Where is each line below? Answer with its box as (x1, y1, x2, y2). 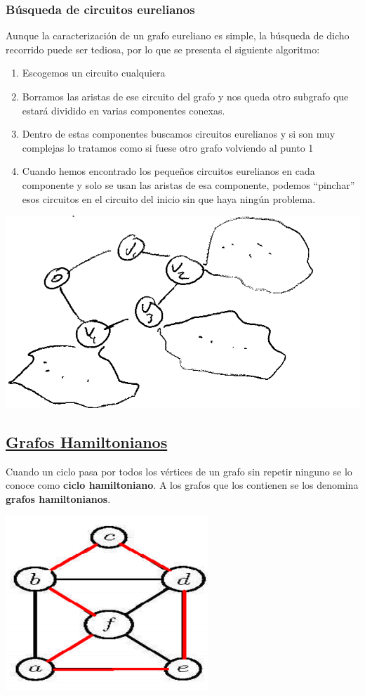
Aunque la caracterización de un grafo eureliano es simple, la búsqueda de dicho (6, 28, 350, 43)
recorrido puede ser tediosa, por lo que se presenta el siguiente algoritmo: (6, 41, 320, 56)
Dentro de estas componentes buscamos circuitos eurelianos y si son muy (22, 126, 336, 141)
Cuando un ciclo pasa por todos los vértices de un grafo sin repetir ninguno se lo (6, 464, 352, 478)
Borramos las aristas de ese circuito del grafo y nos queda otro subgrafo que (22, 89, 349, 103)
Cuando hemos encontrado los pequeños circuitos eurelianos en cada (22, 164, 315, 178)
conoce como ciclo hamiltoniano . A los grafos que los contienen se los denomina (6, 478, 359, 492)
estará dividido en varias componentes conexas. (22, 103, 225, 117)
